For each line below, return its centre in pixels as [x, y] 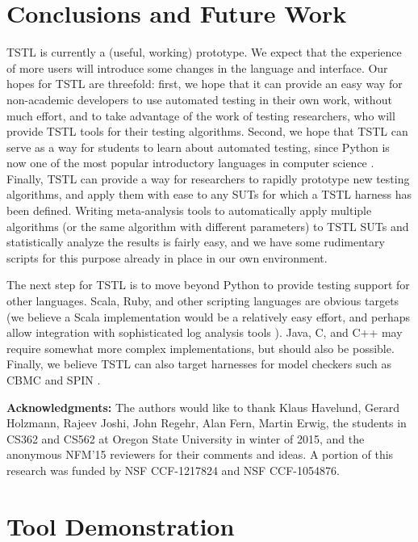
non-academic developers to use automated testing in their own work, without [199, 99]
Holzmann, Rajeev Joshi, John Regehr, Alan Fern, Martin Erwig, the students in [207, 423]
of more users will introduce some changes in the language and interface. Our [197, 67]
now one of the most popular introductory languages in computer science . [190, 163]
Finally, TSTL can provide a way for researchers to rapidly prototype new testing [208, 178]
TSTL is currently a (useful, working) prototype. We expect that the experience [204, 52]
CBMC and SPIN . [54, 380]
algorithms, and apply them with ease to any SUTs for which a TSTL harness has [209, 194]
